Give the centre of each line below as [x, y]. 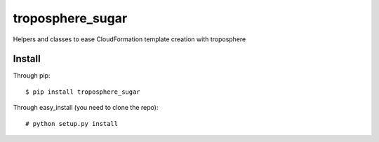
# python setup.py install [72, 123]
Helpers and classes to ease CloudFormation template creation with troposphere [129, 39]
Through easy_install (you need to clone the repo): [86, 108]
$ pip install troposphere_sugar [83, 92]
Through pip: [32, 76]
